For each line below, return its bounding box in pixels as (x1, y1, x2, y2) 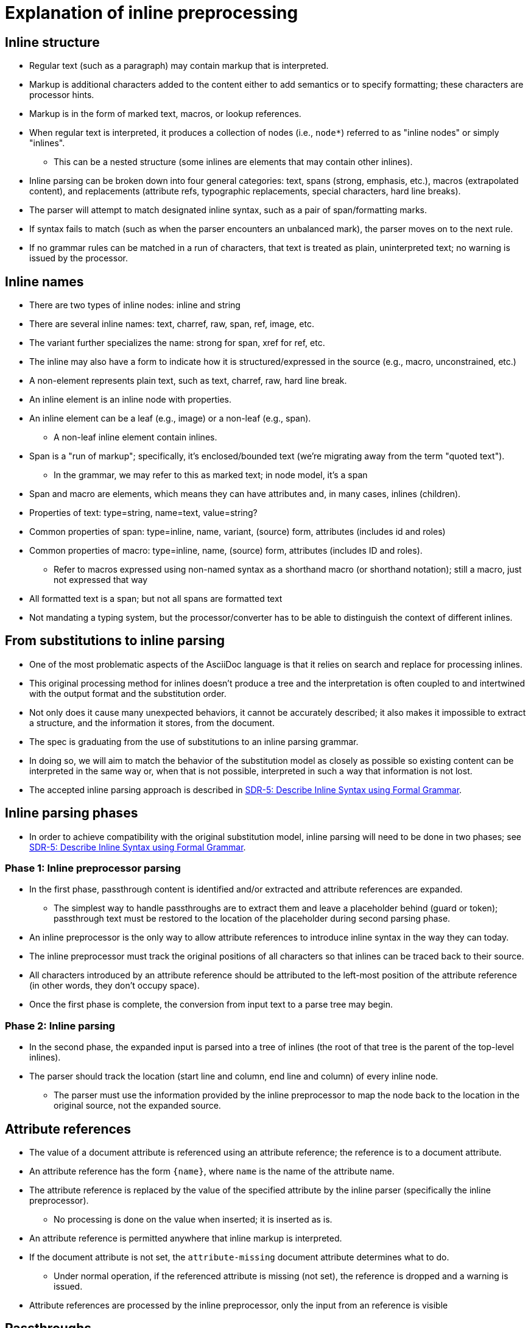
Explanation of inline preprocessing (5, 2, 298, 23)
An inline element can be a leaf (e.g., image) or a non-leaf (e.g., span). (29, 413, 311, 424)
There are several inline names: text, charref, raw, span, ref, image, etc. (29, 319, 314, 330)
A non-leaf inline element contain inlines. (54, 432, 217, 443)
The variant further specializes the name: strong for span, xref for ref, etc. (29, 337, 325, 348)
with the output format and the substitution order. (29, 688, 227, 699)
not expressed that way (54, 574, 148, 585)
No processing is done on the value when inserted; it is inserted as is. (54, 1214, 332, 1225)
